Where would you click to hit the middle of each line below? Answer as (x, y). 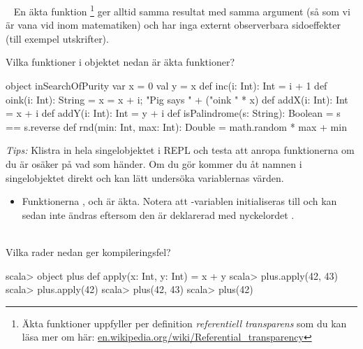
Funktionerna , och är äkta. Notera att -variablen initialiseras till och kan (179, 201)
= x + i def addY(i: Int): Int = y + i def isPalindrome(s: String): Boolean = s (173, 113)
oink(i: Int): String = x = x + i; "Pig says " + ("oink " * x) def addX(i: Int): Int (177, 99)
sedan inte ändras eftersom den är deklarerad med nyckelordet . (158, 214)
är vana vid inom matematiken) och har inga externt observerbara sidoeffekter (173, 25)
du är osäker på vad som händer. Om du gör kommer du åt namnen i (154, 164)
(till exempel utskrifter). (57, 38)
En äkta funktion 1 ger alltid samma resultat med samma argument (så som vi (182, 10)
